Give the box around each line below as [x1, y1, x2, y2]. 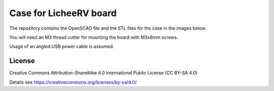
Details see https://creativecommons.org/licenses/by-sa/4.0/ [9, 79, 137, 85]
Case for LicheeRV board [9, 8, 117, 19]
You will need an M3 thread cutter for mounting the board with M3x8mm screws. [9, 34, 178, 40]
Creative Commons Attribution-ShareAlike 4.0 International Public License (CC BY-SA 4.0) [9, 70, 198, 76]
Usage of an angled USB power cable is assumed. [9, 43, 114, 50]
